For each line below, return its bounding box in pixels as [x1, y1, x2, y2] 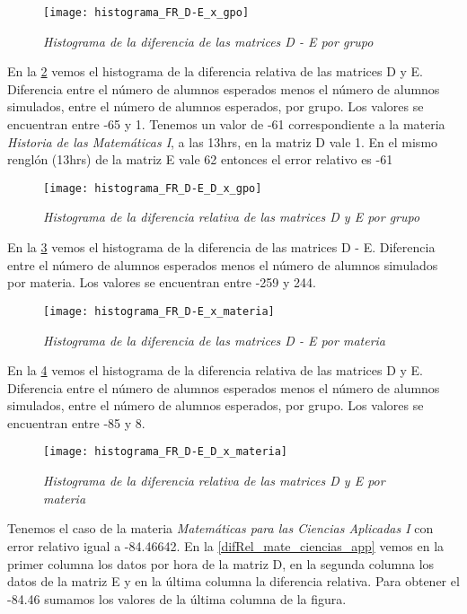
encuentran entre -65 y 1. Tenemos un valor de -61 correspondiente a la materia [7, 115, 445, 134]
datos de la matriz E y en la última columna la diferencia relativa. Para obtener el [7, 572, 460, 591]
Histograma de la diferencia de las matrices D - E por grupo [43, 31, 374, 50]
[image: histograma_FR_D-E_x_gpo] [43, 6, 250, 19]
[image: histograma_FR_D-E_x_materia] [43, 304, 275, 318]
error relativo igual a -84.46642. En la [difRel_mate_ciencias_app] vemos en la [7, 536, 445, 555]
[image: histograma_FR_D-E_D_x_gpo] [43, 181, 262, 195]
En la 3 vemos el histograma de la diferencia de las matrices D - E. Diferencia [7, 238, 436, 257]
